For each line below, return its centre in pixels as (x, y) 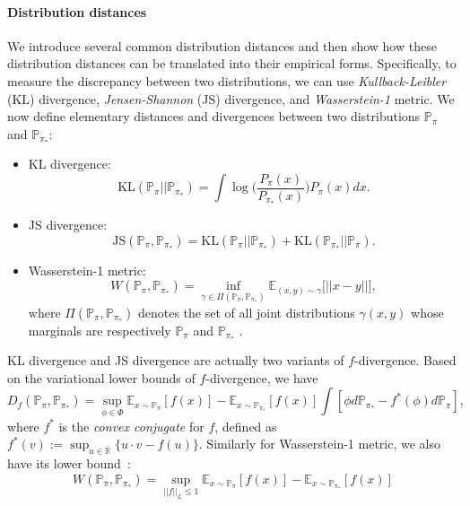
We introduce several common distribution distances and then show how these (222, 45)
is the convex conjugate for (131, 426)
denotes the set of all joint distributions (246, 312)
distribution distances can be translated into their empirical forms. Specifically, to (232, 63)
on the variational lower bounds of (101, 377)
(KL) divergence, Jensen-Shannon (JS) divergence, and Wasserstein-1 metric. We (231, 98)
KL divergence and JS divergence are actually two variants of (176, 360)
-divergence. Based (405, 360)
